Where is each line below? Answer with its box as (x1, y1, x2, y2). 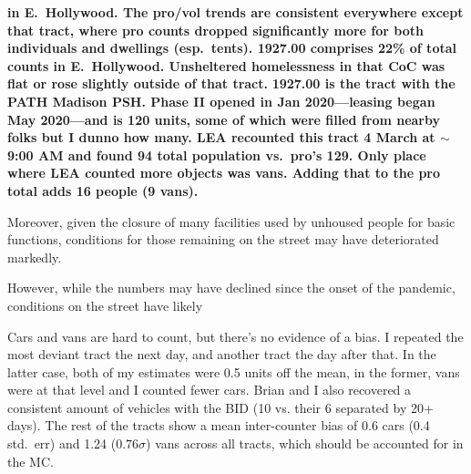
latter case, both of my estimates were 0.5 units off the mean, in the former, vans (7, 362, 460, 381)
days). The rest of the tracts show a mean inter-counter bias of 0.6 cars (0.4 (7, 416, 430, 435)
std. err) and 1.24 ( (7, 434, 117, 453)
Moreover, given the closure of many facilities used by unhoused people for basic (7, 211, 456, 231)
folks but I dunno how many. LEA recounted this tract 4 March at (7, 128, 435, 147)
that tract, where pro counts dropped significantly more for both (7, 20, 424, 39)
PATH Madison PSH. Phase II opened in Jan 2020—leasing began (7, 91, 435, 110)
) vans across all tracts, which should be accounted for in (146, 434, 464, 453)
